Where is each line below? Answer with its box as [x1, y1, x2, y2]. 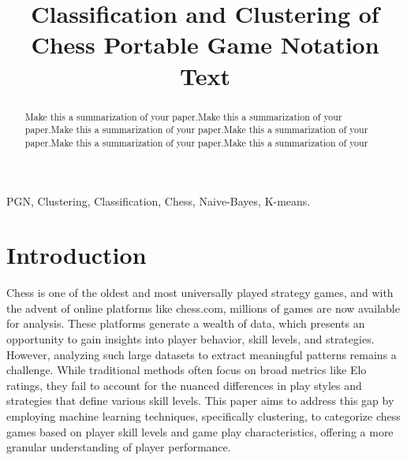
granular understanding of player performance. [6, 439, 231, 455]
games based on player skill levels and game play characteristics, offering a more [6, 423, 394, 440]
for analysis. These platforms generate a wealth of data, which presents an [6, 315, 365, 332]
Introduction [6, 239, 147, 271]
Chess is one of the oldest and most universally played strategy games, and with [6, 284, 394, 301]
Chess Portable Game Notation [31, 28, 379, 61]
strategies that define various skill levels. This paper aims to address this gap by [6, 392, 394, 409]
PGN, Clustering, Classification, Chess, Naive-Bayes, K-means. [6, 192, 311, 209]
